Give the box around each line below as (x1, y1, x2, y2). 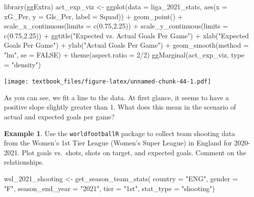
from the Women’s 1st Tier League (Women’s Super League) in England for (4, 138, 232, 148)
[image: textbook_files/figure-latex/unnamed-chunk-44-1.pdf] (4, 78, 211, 85)
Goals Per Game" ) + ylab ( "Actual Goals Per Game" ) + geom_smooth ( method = (4, 40, 249, 50)
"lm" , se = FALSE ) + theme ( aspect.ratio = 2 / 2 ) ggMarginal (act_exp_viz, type (4, 49, 245, 59)
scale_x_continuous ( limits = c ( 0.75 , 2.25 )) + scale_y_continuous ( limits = (4, 21, 229, 31)
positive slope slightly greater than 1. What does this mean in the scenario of (4, 102, 236, 112)
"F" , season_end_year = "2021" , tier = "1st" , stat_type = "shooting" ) (4, 183, 215, 193)
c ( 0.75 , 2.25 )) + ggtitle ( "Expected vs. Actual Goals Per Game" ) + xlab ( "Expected (4, 30, 249, 40)
